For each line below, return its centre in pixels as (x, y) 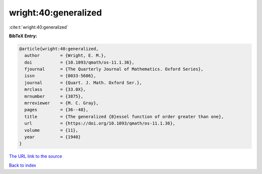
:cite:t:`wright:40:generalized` (39, 27)
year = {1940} (53, 137)
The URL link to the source (36, 156)
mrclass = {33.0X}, (55, 89)
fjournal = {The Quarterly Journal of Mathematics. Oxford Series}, (114, 69)
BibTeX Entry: (23, 36)
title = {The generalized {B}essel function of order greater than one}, (124, 117)
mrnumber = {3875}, (54, 96)
